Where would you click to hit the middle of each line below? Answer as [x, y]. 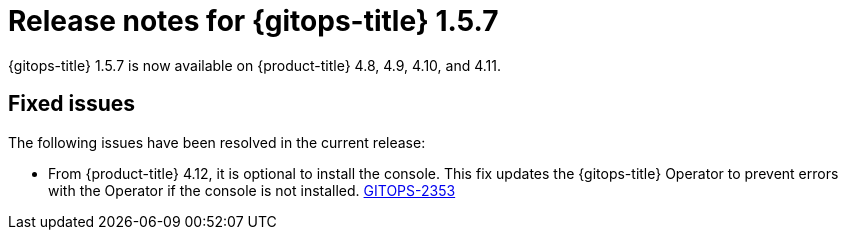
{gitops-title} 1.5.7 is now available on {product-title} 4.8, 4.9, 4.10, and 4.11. [255, 65]
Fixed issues [72, 104]
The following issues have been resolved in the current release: [217, 142]
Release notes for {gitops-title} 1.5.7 [253, 21]
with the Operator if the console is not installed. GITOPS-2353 [252, 190]
